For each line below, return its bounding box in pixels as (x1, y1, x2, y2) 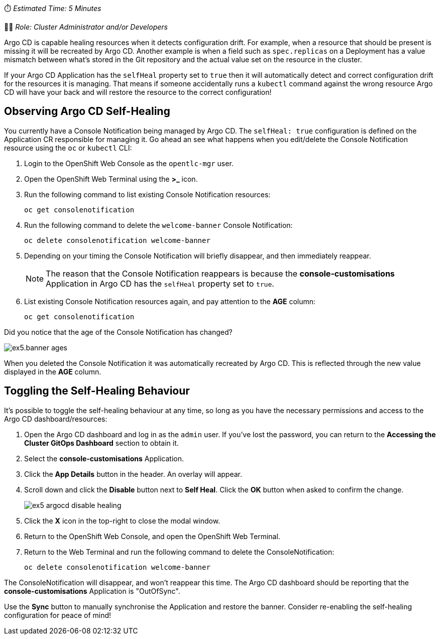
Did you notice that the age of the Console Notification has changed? (4, 327, 233, 336)
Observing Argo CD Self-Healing (4, 105, 170, 118)
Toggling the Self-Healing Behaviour (4, 385, 190, 398)
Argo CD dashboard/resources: (4, 414, 107, 423)
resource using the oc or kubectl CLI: (4, 143, 132, 152)
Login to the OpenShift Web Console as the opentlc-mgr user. (24, 159, 234, 168)
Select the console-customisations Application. (24, 454, 184, 463)
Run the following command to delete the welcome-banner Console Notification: (24, 220, 293, 229)
